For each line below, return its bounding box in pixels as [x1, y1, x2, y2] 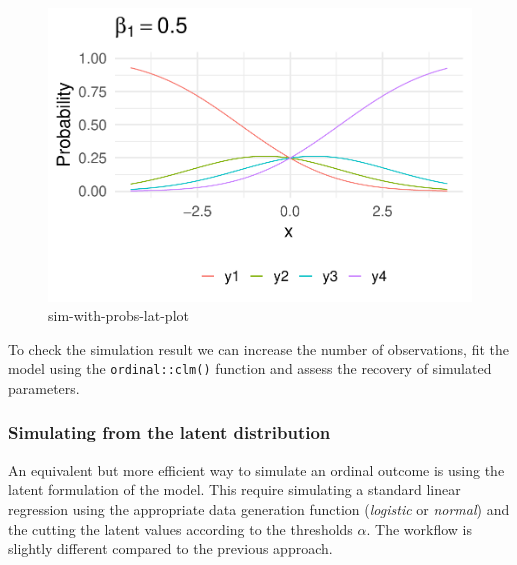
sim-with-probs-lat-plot [48, 305, 189, 326]
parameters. [8, 377, 80, 398]
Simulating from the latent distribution [8, 420, 331, 445]
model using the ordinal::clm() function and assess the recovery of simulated [8, 358, 492, 379]
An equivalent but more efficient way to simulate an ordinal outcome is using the [8, 459, 505, 480]
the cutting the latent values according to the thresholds [8, 518, 353, 539]
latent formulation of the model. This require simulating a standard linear [8, 479, 461, 500]
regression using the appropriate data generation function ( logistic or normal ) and [8, 498, 510, 519]
